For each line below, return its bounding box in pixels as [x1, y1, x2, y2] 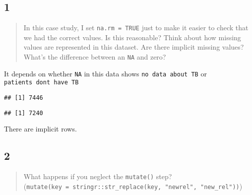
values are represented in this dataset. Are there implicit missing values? [23, 42, 244, 52]
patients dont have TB [4, 79, 79, 86]
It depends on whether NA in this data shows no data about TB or [4, 68, 207, 78]
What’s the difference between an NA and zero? [23, 52, 166, 62]
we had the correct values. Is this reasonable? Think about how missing [23, 32, 241, 42]
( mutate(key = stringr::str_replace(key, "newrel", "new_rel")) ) [23, 181, 243, 191]
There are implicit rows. [4, 124, 77, 134]
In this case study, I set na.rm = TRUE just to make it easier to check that [23, 22, 249, 33]
